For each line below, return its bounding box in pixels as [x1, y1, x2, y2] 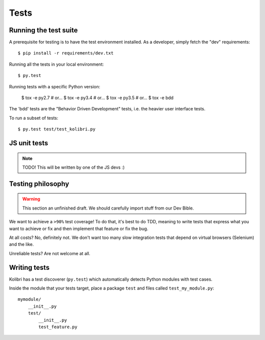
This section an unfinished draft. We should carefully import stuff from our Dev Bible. [22, 205, 194, 211]
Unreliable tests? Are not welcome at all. [9, 250, 91, 256]
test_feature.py [38, 324, 78, 330]
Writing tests [9, 263, 50, 272]
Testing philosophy [9, 180, 70, 188]
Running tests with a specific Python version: [9, 83, 101, 89]
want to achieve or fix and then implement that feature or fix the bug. [9, 226, 148, 232]
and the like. [9, 241, 34, 247]
